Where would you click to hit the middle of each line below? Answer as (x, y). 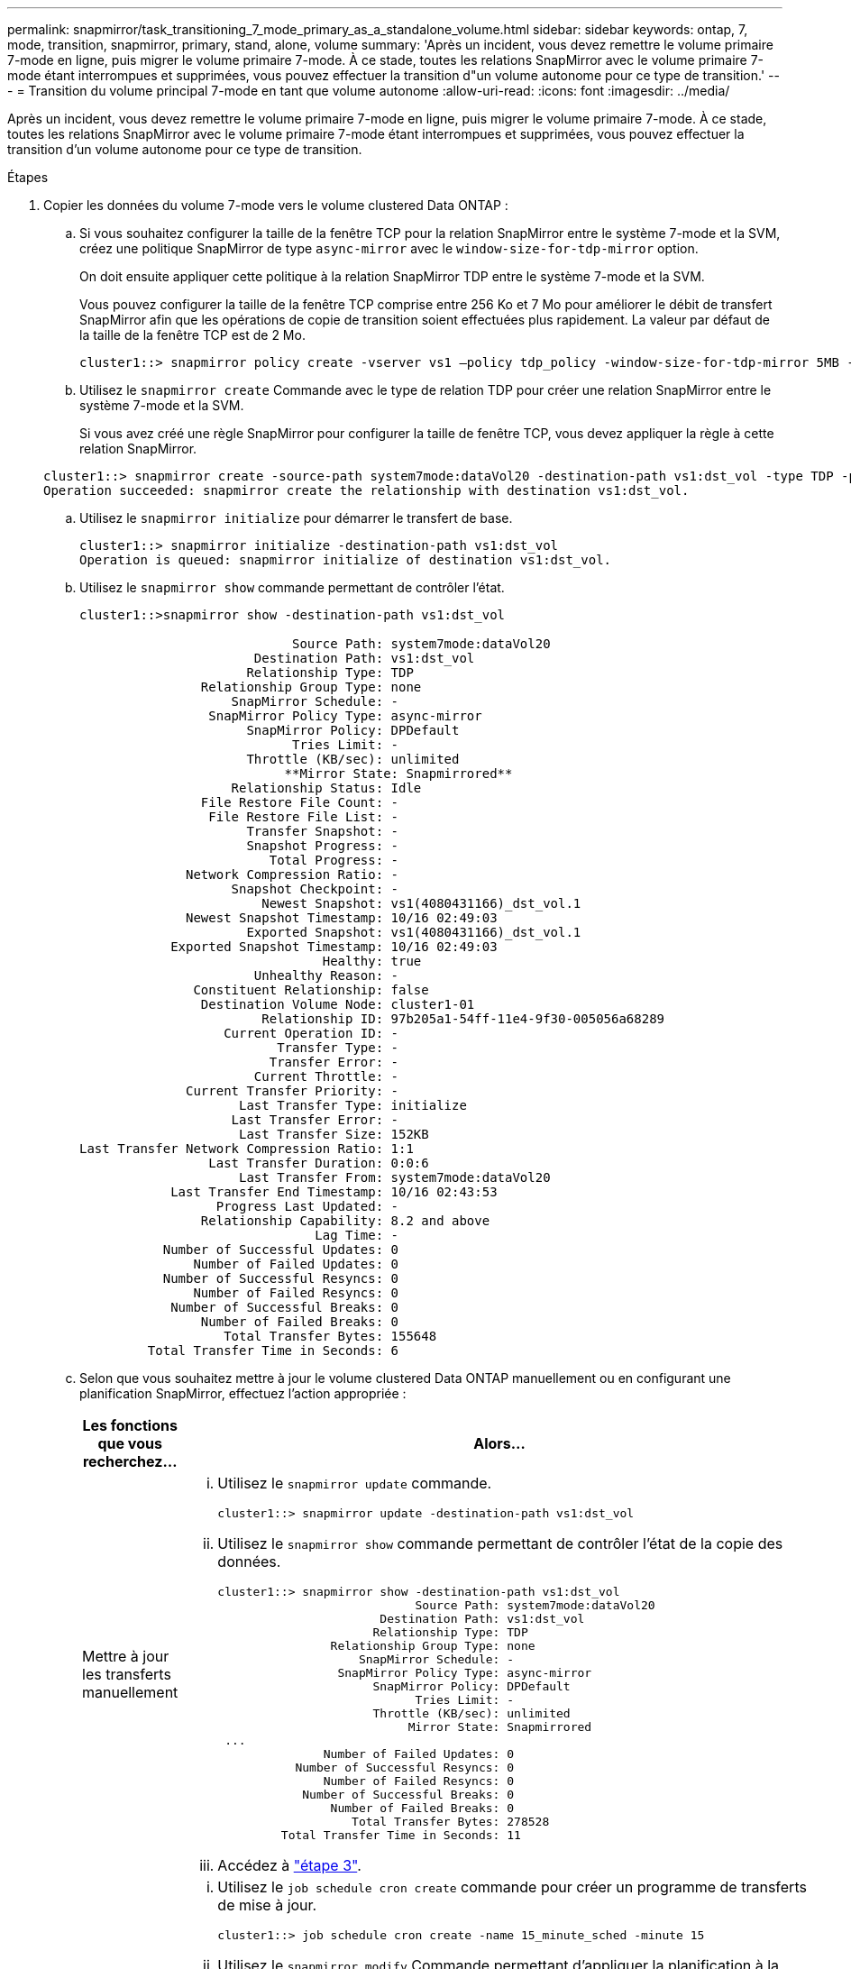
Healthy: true (372, 961)
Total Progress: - (334, 860)
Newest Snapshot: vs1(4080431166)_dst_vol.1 (421, 903)
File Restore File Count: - (300, 802)
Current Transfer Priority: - (293, 1091)
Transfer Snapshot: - (323, 831)
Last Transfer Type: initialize (353, 1105)
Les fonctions (130, 1425)
